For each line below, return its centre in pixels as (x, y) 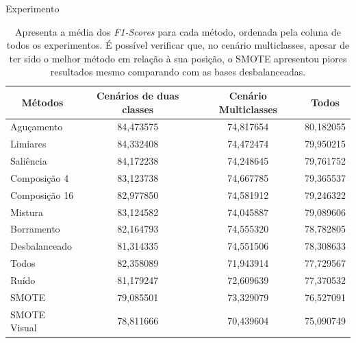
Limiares (28, 144)
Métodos (42, 102)
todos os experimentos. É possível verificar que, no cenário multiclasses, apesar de (178, 45)
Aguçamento (37, 127)
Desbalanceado (41, 246)
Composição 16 (42, 194)
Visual (24, 328)
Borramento (35, 229)
